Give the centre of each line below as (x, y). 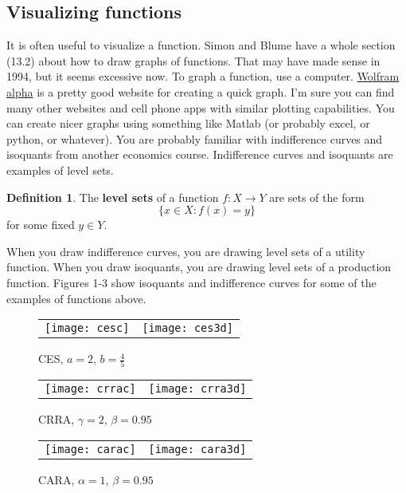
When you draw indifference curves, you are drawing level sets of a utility (186, 251)
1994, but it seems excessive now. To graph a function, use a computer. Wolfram (203, 76)
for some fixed (41, 225)
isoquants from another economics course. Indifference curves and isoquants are (200, 154)
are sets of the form (317, 197)
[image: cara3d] (197, 450)
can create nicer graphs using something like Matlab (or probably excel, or (188, 123)
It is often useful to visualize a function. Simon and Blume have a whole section (201, 45)
